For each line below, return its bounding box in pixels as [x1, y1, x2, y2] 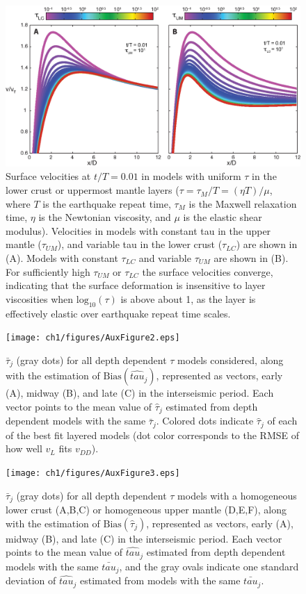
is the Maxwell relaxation [188, 196, 297, 211]
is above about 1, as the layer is [120, 291, 256, 306]
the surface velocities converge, [142, 264, 273, 279]
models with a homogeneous [177, 488, 297, 502]
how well [6, 441, 42, 456]
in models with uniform [141, 169, 241, 183]
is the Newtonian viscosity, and [38, 210, 171, 224]
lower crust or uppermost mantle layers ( [6, 183, 179, 197]
